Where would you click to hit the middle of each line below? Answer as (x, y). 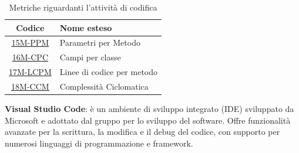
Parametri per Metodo (100, 42)
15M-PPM (30, 42)
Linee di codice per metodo (109, 72)
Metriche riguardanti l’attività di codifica (83, 7)
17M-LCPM (30, 72)
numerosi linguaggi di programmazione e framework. (99, 143)
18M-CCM (30, 86)
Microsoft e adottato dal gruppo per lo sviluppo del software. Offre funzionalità (148, 120)
